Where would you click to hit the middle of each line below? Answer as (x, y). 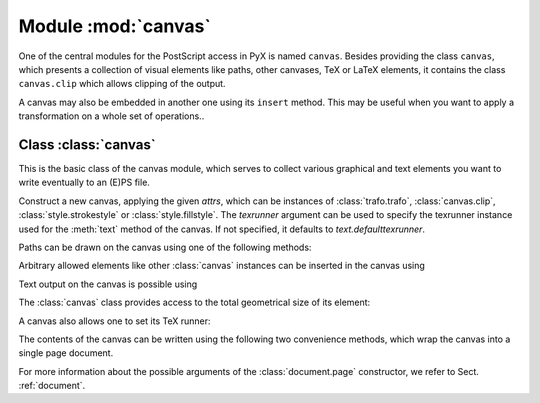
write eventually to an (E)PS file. (84, 182)
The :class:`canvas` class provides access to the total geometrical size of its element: (194, 302)
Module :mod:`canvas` (115, 26)
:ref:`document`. (52, 386)
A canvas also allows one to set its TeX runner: (114, 321)
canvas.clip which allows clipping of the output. (122, 84)
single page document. (66, 353)
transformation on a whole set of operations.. (111, 116)
